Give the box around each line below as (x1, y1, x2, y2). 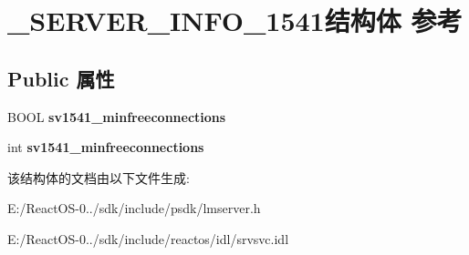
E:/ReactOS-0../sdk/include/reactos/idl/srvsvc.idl (7, 229, 289, 248)
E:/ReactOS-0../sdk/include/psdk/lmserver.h (7, 199, 261, 218)
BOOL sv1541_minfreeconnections (7, 107, 226, 126)
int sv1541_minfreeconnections (7, 138, 204, 157)
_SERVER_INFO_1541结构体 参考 (7, 2, 463, 39)
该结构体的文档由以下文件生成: (7, 168, 190, 187)
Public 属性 (7, 64, 115, 92)
